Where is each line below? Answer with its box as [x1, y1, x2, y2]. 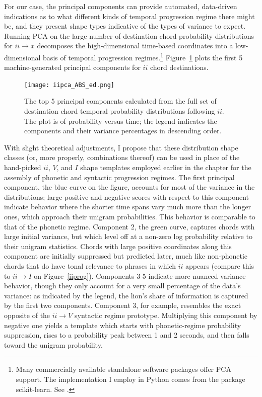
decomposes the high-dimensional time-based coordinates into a [37, 40, 233, 51]
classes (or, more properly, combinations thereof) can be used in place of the [4, 152, 240, 163]
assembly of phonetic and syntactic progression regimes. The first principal [4, 172, 235, 182]
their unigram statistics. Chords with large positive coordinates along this [4, 241, 232, 251]
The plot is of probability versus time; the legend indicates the [24, 115, 217, 126]
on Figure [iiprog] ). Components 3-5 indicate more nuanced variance [34, 270, 246, 281]
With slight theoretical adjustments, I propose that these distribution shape [4, 142, 238, 152]
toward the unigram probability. [4, 339, 103, 350]
